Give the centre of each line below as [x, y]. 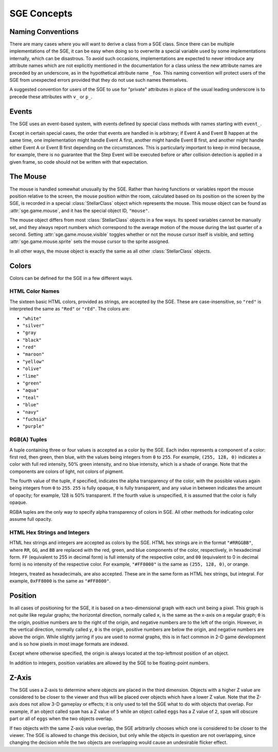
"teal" [31, 397]
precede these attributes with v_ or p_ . [51, 97]
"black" [32, 340]
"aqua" [31, 390]
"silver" [33, 325]
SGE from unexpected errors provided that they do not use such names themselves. [99, 80]
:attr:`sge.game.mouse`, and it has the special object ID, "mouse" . [79, 211]
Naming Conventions [44, 32]
